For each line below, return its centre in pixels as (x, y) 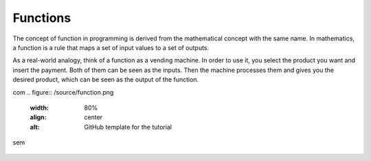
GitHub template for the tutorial (128, 127)
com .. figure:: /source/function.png (63, 92)
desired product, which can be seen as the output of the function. (106, 79)
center (93, 117)
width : (40, 108)
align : (38, 117)
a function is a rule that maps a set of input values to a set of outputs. (111, 47)
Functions (42, 18)
